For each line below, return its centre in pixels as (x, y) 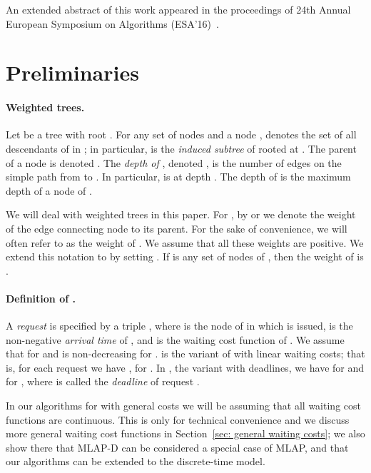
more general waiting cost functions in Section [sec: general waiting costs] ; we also (185, 433)
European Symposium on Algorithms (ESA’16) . (112, 23)
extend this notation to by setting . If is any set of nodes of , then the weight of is (185, 256)
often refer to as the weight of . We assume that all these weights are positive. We (185, 242)
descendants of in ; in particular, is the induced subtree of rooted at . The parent (181, 148)
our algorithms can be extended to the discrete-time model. (136, 461)
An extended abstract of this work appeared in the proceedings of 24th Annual (178, 9)
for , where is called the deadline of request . (103, 381)
